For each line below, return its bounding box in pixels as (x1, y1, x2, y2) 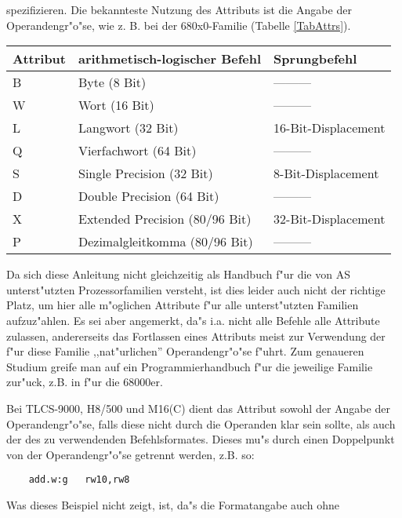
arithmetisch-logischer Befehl (78, 49, 262, 68)
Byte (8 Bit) (78, 73, 147, 92)
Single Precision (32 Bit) (78, 164, 213, 183)
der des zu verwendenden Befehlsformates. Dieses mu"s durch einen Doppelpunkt (6, 431, 395, 447)
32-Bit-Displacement (273, 210, 386, 228)
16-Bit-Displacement (273, 119, 386, 137)
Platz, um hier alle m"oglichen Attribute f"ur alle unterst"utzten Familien (6, 297, 359, 313)
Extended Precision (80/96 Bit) (78, 210, 252, 228)
